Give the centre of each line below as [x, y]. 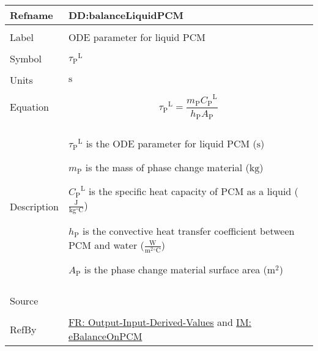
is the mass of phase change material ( [167, 167]
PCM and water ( [106, 245]
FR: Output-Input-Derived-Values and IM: [160, 322]
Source [24, 301]
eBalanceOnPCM [105, 336]
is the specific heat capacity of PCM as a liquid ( [194, 191]
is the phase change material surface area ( [176, 270]
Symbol [26, 58]
